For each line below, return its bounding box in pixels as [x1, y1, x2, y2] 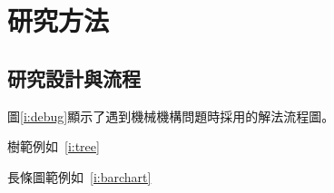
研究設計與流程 [7, 63, 141, 92]
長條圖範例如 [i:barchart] [7, 167, 152, 186]
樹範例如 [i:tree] [7, 137, 100, 156]
